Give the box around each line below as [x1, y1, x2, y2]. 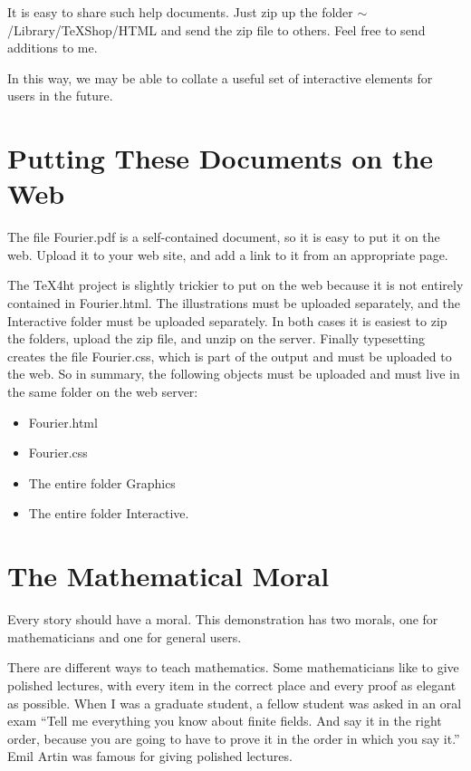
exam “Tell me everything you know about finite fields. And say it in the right [7, 711, 442, 730]
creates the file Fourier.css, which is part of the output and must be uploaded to [7, 346, 452, 365]
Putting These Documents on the [7, 140, 434, 177]
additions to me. [7, 38, 98, 57]
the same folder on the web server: [7, 382, 198, 401]
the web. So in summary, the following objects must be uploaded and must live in [7, 364, 460, 383]
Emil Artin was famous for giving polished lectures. [7, 747, 293, 766]
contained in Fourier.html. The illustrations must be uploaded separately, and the [7, 294, 461, 313]
